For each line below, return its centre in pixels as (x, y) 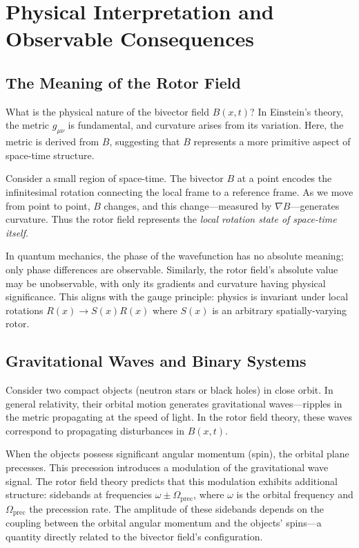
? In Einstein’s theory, (297, 111)
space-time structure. (50, 155)
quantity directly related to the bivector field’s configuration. (134, 536)
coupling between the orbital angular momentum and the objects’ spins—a (164, 523)
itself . (17, 232)
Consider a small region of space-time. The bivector (115, 178)
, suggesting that (145, 141)
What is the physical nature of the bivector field (108, 111)
